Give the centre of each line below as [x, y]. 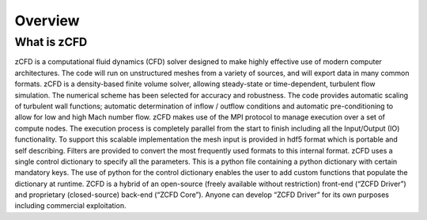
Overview [47, 21]
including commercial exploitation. [70, 206]
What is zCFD [51, 42]
